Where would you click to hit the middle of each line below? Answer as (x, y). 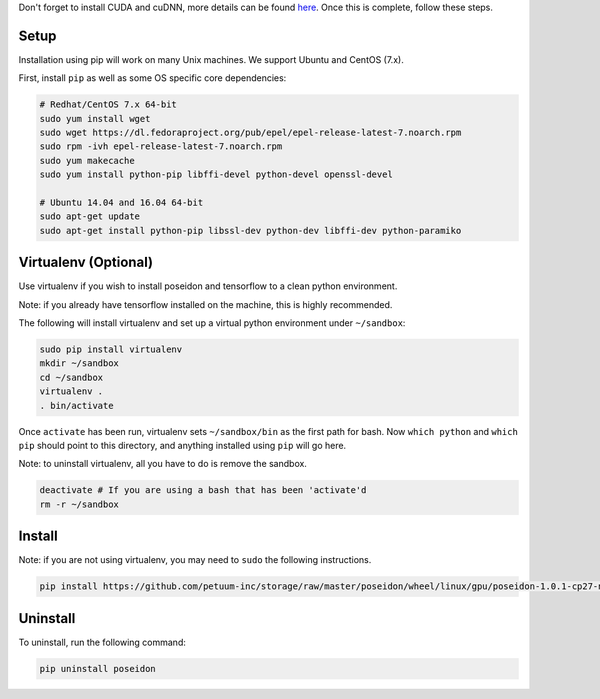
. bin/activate (76, 405)
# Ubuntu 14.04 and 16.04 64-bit (121, 203)
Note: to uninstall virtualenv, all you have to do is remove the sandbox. (162, 464)
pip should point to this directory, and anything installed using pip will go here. (182, 445)
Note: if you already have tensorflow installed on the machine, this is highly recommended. (205, 304)
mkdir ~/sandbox (79, 363)
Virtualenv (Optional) (86, 262)
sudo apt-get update (89, 216)
